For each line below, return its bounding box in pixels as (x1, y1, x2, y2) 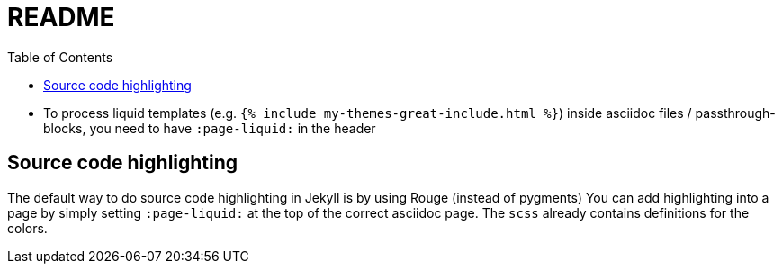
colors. (7, 220, 48, 236)
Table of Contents (7, 49, 113, 65)
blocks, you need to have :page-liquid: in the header (43, 120, 376, 136)
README (7, 2, 115, 32)
